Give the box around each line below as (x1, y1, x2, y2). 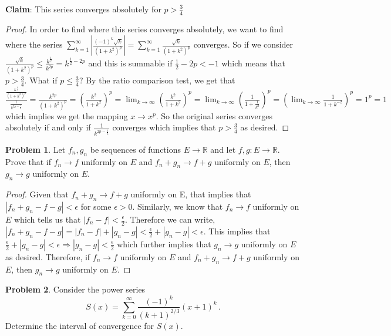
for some (80, 200, 112, 212)
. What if (24, 74, 58, 86)
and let (210, 143, 236, 155)
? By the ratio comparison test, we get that (79, 74, 235, 86)
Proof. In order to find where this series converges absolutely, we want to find (5, 22, 284, 35)
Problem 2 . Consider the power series (5, 283, 146, 295)
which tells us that (14, 213, 81, 225)
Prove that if (5, 155, 52, 167)
